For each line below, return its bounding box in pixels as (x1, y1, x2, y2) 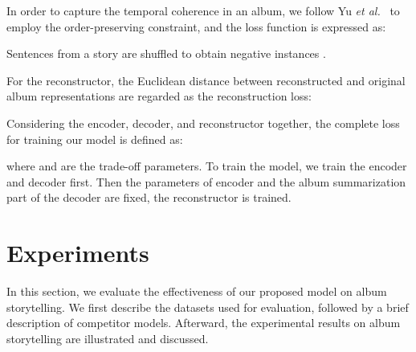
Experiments (6, 236, 149, 269)
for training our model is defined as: (6, 130, 183, 147)
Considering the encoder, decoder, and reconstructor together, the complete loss (6, 114, 400, 131)
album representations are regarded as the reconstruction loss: (6, 88, 312, 104)
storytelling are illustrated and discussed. (6, 329, 209, 346)
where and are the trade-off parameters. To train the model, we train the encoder (6, 158, 407, 174)
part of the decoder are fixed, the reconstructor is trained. (6, 189, 292, 206)
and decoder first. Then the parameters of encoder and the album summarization (6, 173, 406, 190)
